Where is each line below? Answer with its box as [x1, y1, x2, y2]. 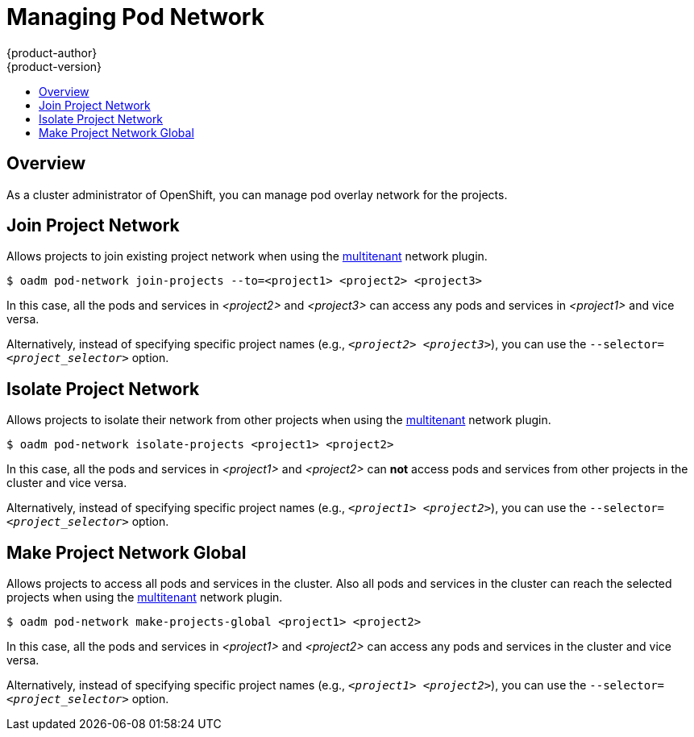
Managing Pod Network [6, 3, 264, 31]
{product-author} [6, 45, 98, 60]
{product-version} [6, 59, 102, 73]
